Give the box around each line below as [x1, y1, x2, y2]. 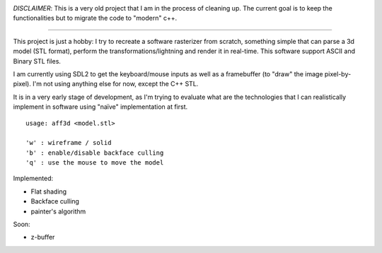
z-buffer [30, 233, 55, 242]
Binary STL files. [13, 57, 62, 65]
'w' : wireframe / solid [25, 139, 112, 147]
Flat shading [30, 187, 67, 196]
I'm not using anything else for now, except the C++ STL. [32, 80, 199, 88]
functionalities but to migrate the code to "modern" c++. [13, 14, 178, 23]
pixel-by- [324, 69, 352, 78]
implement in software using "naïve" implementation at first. [13, 102, 188, 111]
